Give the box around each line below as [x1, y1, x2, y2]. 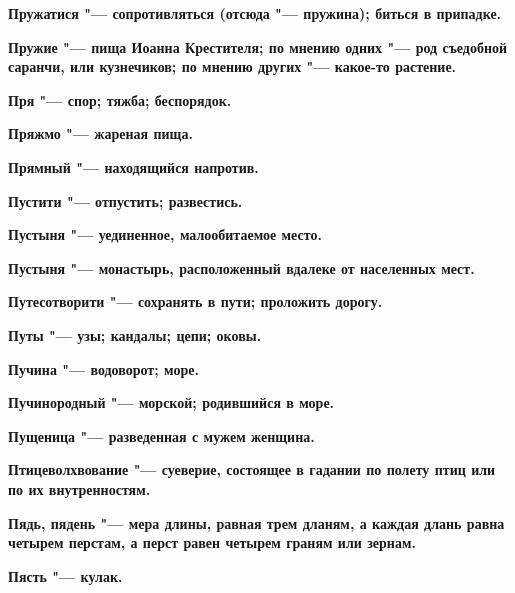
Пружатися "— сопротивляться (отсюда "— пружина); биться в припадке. [8, 3, 502, 23]
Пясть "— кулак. [8, 565, 123, 586]
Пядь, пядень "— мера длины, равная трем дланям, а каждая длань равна [8, 512, 505, 533]
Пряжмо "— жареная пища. [8, 123, 193, 144]
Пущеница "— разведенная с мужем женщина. [8, 425, 315, 446]
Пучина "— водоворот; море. [8, 358, 199, 379]
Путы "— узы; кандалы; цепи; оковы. [8, 324, 262, 345]
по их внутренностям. [8, 478, 151, 499]
